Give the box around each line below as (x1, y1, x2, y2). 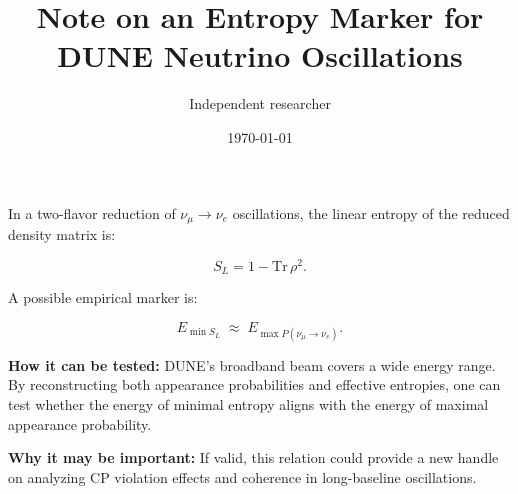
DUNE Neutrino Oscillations (57, 35, 463, 76)
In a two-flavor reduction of (8, 202, 176, 223)
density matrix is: (8, 223, 116, 244)
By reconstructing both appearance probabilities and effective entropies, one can (8, 374, 501, 395)
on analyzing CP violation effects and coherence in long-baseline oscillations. (8, 466, 477, 487)
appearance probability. (8, 413, 152, 434)
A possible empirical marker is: (8, 287, 198, 308)
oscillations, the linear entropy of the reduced (232, 202, 510, 223)
